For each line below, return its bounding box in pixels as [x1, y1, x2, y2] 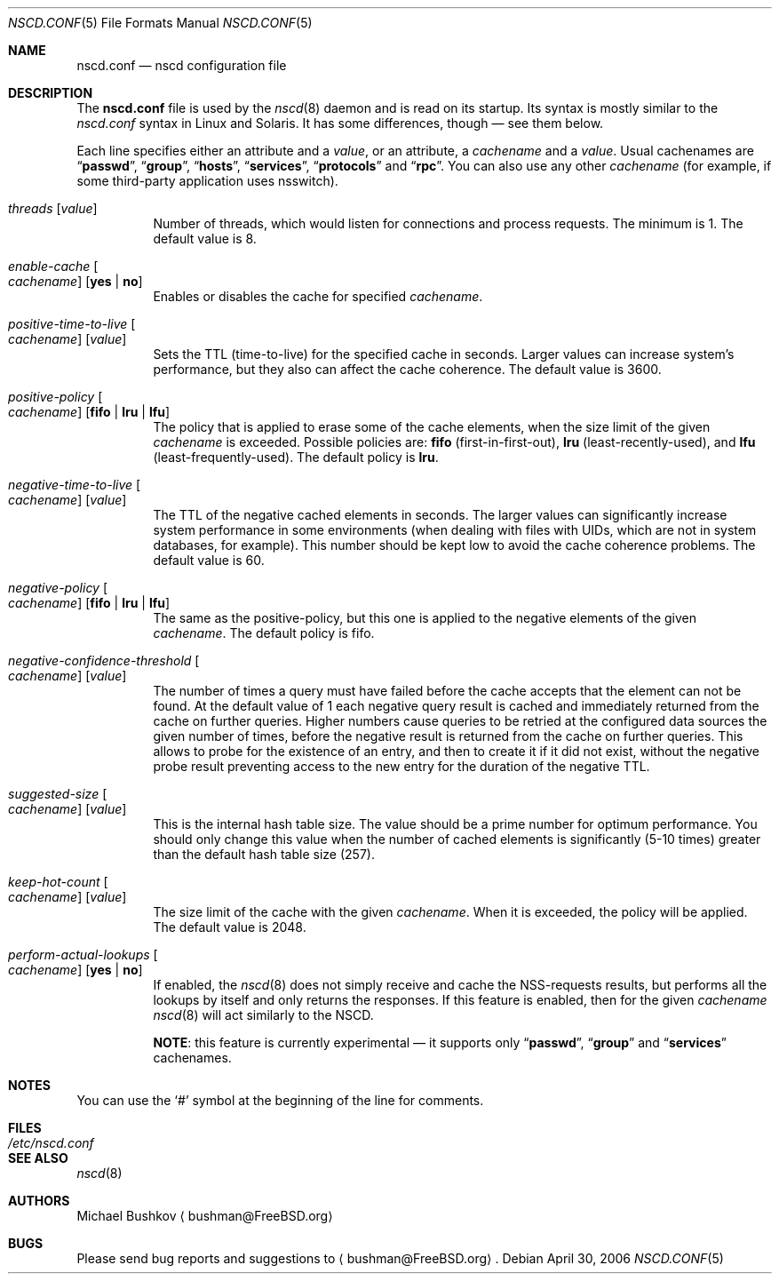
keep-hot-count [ [8, 874, 108, 889]
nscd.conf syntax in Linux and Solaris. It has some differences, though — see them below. [76, 115, 604, 131]
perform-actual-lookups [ [8, 947, 158, 962]
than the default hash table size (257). [153, 847, 375, 862]
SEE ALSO [8, 1150, 68, 1166]
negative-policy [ [8, 580, 108, 595]
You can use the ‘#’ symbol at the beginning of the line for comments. [76, 1093, 484, 1108]
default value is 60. [153, 553, 265, 568]
